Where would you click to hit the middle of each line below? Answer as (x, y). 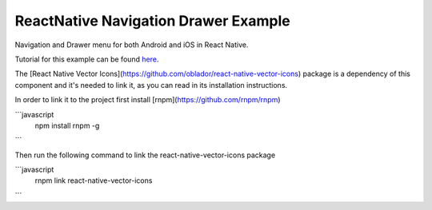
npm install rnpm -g (67, 125)
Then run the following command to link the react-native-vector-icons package (145, 155)
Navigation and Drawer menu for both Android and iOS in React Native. (132, 45)
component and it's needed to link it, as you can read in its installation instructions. (151, 85)
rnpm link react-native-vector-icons (94, 180)
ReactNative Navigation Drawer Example (153, 21)
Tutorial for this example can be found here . (87, 59)
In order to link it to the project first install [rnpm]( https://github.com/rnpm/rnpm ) (148, 100)
